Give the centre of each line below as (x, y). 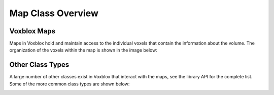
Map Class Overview (54, 13)
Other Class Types (39, 65)
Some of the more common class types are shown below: (70, 84)
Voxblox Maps (32, 31)
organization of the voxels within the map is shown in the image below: (83, 50)
